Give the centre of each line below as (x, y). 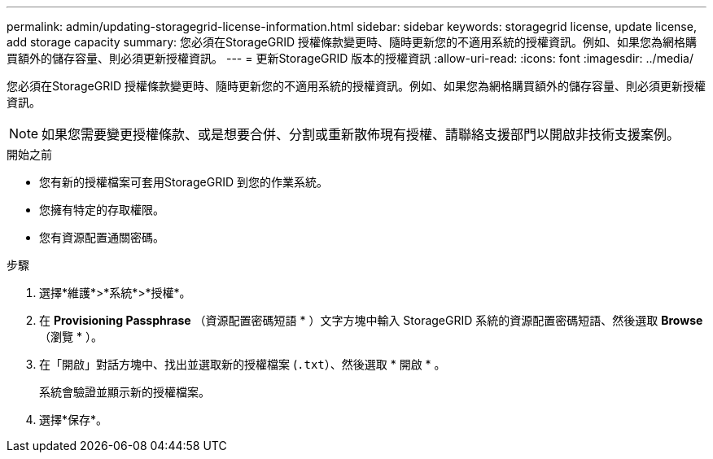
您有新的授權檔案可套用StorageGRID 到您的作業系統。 (184, 182)
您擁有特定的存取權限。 (102, 210)
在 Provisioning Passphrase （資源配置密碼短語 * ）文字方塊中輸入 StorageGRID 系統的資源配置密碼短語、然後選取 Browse (371, 320)
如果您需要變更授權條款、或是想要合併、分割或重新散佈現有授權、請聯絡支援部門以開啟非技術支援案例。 (361, 134)
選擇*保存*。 (74, 420)
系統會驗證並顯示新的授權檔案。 (125, 392)
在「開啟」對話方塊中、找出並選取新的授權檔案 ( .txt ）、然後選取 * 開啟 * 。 (243, 364)
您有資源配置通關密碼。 (102, 237)
